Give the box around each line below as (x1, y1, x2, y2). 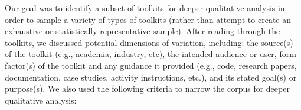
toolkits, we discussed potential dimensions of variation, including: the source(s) (5, 36, 293, 48)
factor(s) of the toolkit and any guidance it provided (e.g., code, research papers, (5, 59, 297, 71)
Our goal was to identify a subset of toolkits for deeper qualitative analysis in (5, 2, 285, 14)
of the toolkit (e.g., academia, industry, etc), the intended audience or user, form (5, 48, 296, 60)
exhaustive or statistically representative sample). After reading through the (5, 25, 280, 37)
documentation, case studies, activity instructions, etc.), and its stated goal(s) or (5, 71, 297, 83)
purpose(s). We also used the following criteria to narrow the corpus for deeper (5, 82, 290, 95)
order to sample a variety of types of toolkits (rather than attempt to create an (5, 13, 292, 25)
